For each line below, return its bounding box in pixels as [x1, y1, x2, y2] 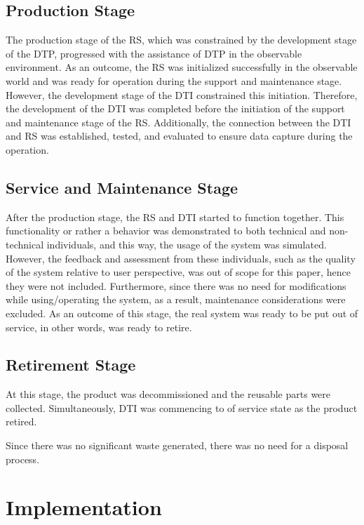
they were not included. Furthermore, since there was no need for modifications [6, 278, 346, 293]
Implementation [6, 493, 162, 521]
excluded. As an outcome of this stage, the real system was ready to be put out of [6, 305, 358, 320]
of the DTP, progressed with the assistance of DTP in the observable [6, 46, 302, 60]
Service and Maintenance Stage [6, 176, 238, 198]
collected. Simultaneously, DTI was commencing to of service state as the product [6, 400, 358, 415]
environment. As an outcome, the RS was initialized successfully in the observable [6, 60, 358, 74]
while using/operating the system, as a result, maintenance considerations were [6, 292, 346, 307]
